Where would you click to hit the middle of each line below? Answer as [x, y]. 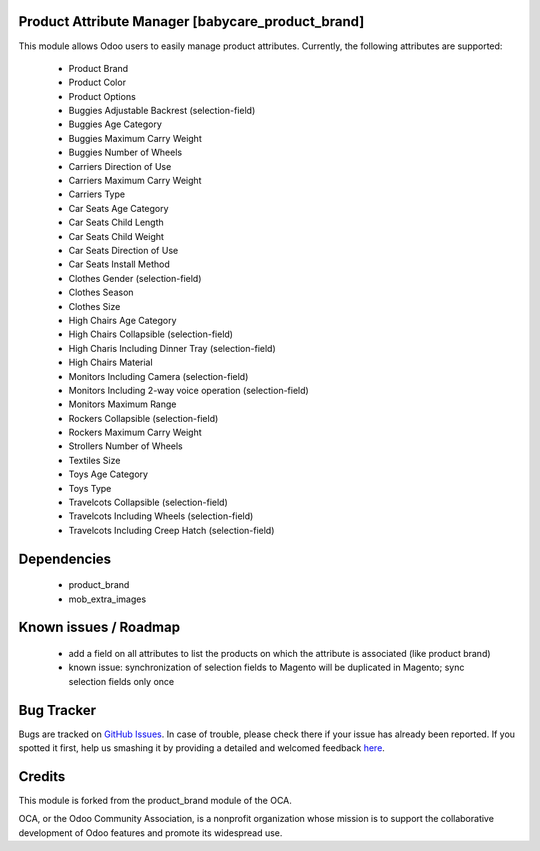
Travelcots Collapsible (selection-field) [148, 502]
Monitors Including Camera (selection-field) [158, 376]
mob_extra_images [107, 599]
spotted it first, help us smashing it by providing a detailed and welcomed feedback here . [201, 748]
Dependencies [65, 558]
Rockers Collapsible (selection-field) [143, 418]
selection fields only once [121, 681]
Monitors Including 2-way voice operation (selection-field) [188, 390]
